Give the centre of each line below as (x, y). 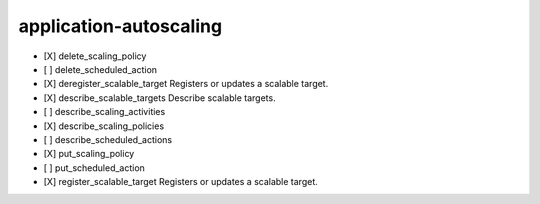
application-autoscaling (120, 26)
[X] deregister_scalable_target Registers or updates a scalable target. (186, 84)
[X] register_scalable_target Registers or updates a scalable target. (181, 182)
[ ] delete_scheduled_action (100, 69)
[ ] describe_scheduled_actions (108, 139)
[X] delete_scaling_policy (95, 56)
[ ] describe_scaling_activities (104, 112)
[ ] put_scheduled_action (94, 167)
